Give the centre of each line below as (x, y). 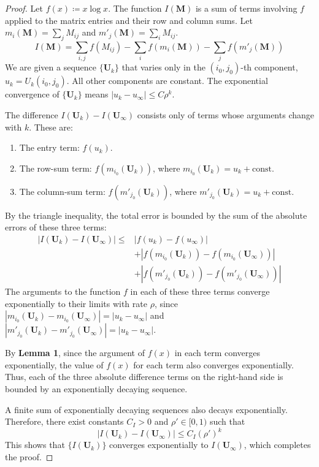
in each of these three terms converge (200, 291)
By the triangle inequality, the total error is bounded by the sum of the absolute (156, 215)
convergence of (32, 94)
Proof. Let (24, 8)
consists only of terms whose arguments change (225, 114)
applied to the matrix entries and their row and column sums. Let (129, 20)
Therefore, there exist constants (64, 421)
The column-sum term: (62, 191)
